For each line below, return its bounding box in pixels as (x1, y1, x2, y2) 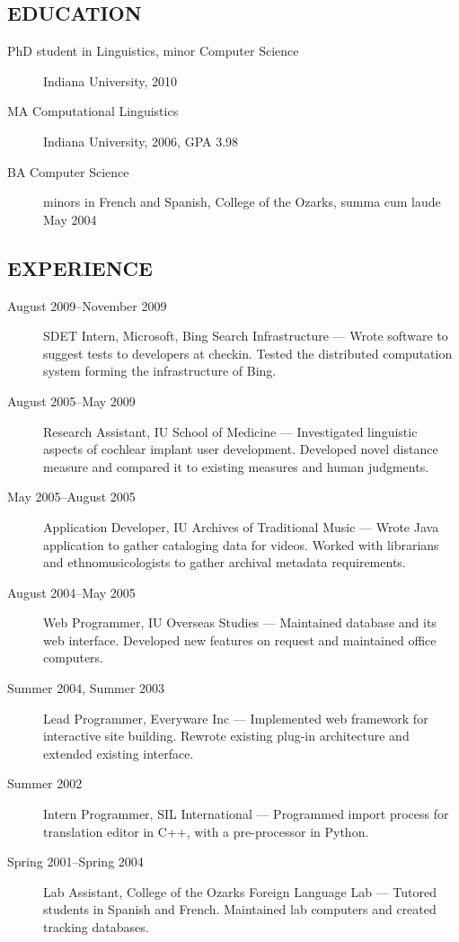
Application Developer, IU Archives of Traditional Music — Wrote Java (43, 517, 439, 536)
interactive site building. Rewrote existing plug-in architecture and (43, 726, 410, 745)
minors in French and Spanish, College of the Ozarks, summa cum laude (43, 192, 441, 211)
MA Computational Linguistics (7, 102, 179, 120)
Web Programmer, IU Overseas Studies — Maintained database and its (43, 613, 437, 632)
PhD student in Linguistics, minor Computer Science (7, 41, 299, 60)
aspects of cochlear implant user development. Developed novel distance (43, 440, 438, 458)
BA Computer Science (7, 162, 129, 181)
